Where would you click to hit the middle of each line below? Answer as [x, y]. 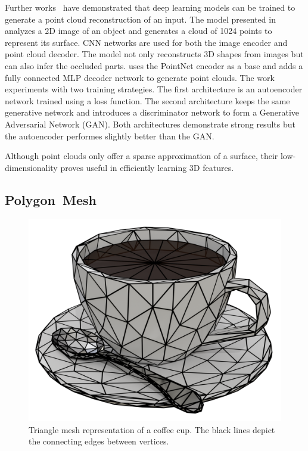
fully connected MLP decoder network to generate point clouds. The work [140, 77]
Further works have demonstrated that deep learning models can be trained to [150, 7]
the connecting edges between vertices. [99, 441]
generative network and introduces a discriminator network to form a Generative [152, 112]
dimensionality [31, 167]
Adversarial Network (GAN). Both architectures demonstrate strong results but [150, 124]
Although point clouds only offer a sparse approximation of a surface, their [141, 156]
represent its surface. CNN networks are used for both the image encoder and [146, 42]
